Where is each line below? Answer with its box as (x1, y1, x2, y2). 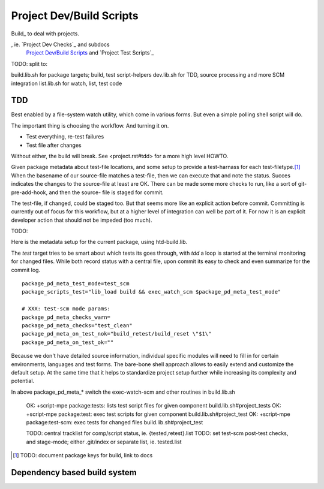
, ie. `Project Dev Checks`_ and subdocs (11, 41, 110, 48)
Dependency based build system (11, 467, 137, 478)
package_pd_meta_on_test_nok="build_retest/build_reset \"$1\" (22, 330, 212, 337)
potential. (11, 378, 35, 385)
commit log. (11, 266, 41, 273)
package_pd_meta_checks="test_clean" (22, 322, 133, 329)
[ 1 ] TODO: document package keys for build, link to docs (13, 452, 153, 459)
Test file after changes (26, 141, 82, 149)
